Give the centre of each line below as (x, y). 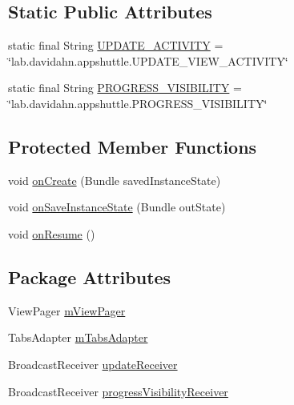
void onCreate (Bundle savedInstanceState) (115, 180)
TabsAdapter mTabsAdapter (78, 337)
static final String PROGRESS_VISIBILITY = (125, 88)
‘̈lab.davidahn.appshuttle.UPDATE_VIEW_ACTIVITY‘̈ (148, 60)
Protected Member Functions (133, 146)
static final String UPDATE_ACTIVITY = (116, 45)
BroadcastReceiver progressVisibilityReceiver (118, 391)
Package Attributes (90, 277)
